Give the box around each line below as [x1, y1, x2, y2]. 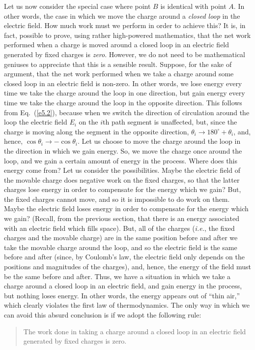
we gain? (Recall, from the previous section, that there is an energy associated [4, 213, 240, 223]
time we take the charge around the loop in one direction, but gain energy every [4, 88, 245, 98]
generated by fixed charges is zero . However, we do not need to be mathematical [4, 49, 245, 59]
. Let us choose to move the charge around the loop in [77, 136, 241, 146]
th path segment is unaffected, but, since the [103, 117, 237, 127]
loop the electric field [4, 117, 67, 127]
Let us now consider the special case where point [4, 1, 151, 11]
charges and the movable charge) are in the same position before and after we [4, 232, 238, 243]
